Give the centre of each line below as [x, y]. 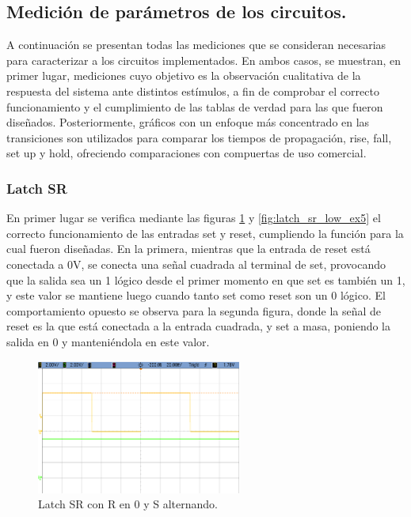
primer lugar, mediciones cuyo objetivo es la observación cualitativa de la [184, 75]
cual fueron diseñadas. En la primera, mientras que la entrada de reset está [188, 249]
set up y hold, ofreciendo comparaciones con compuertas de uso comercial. [186, 153]
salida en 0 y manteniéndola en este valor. [108, 341]
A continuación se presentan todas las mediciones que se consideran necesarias [196, 45]
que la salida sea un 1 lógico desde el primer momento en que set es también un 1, [206, 279]
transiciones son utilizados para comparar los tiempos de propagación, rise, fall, [199, 137]
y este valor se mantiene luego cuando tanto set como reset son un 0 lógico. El [196, 295]
